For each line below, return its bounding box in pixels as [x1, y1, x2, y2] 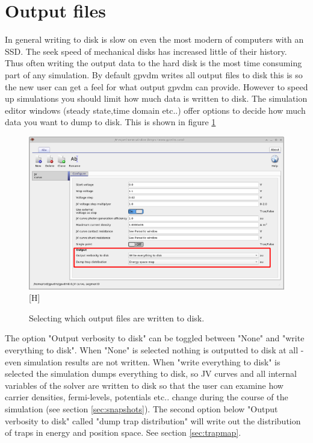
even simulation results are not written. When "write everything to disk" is [5, 355, 280, 368]
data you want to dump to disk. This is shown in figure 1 [5, 116, 216, 128]
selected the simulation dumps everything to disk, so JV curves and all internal [5, 367, 297, 380]
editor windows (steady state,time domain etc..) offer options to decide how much [5, 104, 306, 116]
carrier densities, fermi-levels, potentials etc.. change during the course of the [5, 391, 288, 403]
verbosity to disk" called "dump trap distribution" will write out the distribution [5, 414, 301, 427]
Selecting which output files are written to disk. [29, 311, 205, 324]
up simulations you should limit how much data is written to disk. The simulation [5, 92, 308, 105]
